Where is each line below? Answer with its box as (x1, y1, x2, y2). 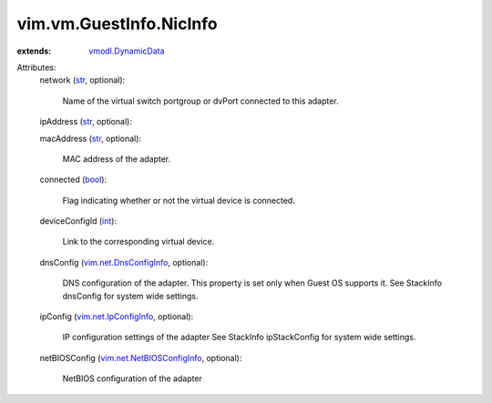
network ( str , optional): (39, 75, 126, 86)
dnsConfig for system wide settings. (62, 290, 199, 301)
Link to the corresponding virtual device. (62, 237, 215, 247)
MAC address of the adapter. (62, 153, 171, 164)
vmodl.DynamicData (88, 45, 165, 56)
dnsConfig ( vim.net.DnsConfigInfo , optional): (39, 257, 209, 267)
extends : (16, 45, 52, 56)
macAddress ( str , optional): (39, 133, 141, 144)
